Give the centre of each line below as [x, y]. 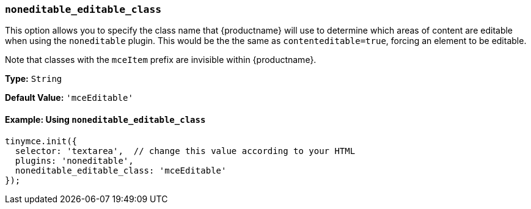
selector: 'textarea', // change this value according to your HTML [185, 151]
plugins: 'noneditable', [74, 160]
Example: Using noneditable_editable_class [105, 119]
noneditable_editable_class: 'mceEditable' [121, 170]
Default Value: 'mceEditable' [69, 98]
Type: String [34, 79]
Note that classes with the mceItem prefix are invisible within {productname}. [161, 60]
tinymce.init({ [41, 141]
